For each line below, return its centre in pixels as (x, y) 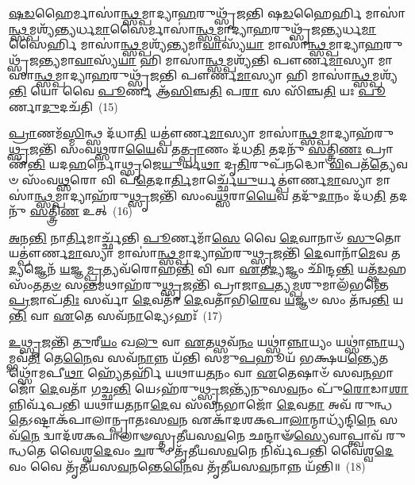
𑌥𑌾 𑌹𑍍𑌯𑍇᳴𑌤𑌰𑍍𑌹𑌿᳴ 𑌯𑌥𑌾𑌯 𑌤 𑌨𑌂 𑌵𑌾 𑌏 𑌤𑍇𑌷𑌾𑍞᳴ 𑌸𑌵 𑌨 (218, 373)
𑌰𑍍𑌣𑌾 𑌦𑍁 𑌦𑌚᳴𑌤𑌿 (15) (63, 106)
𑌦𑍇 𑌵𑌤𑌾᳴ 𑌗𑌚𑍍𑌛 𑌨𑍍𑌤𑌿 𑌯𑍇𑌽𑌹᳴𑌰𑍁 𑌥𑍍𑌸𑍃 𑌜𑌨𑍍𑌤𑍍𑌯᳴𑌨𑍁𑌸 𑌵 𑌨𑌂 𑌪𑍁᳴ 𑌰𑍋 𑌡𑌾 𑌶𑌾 (224, 389)
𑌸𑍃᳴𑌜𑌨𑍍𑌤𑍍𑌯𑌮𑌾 (42, 59)
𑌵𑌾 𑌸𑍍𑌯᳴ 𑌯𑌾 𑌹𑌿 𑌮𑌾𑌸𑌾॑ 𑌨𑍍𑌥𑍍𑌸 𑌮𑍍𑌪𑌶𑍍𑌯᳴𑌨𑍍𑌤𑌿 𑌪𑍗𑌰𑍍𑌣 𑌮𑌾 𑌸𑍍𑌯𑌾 (225, 59)
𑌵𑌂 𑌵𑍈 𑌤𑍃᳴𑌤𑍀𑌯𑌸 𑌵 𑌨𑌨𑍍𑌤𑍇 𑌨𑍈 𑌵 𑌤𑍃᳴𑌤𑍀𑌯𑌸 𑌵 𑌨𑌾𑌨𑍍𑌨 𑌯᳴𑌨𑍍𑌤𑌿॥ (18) (187, 466)
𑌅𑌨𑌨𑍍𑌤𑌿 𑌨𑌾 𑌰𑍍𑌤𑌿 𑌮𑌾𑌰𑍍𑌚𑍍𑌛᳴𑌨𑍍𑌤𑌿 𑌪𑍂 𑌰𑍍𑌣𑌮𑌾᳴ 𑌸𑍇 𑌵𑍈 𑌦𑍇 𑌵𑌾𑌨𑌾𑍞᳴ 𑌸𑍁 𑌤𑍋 (206, 237)
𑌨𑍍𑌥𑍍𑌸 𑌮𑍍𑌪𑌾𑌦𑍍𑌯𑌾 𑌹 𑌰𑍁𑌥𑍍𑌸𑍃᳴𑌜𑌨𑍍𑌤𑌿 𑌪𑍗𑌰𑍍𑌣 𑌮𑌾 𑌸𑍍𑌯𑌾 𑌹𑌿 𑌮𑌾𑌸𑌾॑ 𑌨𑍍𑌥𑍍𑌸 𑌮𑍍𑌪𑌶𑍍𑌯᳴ (216, 75)
